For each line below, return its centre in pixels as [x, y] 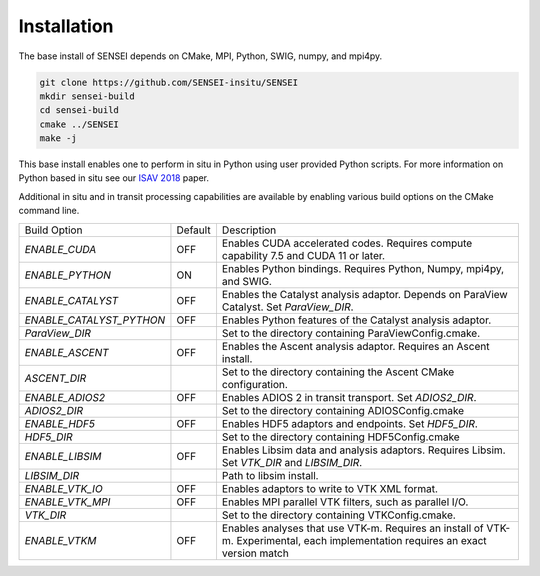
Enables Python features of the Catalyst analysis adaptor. [356, 320]
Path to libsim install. [270, 475]
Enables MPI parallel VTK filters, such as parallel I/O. [345, 502]
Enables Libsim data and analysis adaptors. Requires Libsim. [363, 450]
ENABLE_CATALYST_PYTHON [95, 320]
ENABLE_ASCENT [66, 352]
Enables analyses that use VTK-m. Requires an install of [352, 528]
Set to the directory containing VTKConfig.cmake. [339, 515]
